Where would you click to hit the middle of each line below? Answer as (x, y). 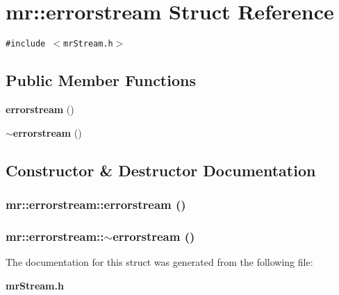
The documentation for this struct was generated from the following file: (159, 262)
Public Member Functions (101, 80)
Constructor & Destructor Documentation (161, 170)
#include (26, 44)
